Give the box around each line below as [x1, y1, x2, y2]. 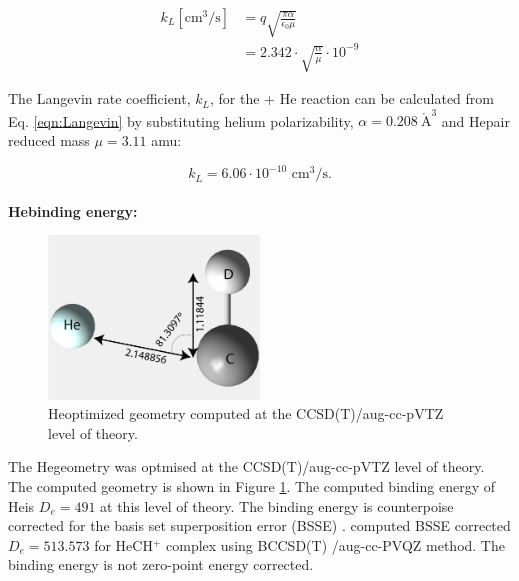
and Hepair [441, 110, 510, 131]
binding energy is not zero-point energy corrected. [8, 554, 314, 575]
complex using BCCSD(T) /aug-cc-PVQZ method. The [166, 534, 505, 555]
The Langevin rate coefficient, [8, 88, 191, 109]
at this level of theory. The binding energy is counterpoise [100, 495, 454, 516]
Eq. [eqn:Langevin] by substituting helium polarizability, [8, 110, 354, 131]
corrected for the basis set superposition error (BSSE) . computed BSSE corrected [8, 515, 511, 536]
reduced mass [8, 129, 90, 150]
